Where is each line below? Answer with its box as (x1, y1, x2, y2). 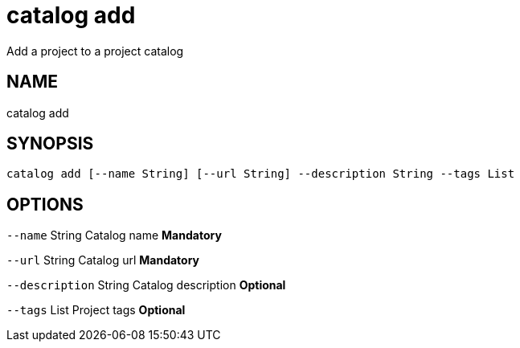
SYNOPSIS (6, 133, 94, 154)
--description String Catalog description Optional (6, 278, 286, 293)
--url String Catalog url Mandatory (6, 253, 200, 268)
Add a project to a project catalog (6, 43, 184, 58)
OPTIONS (6, 194, 84, 215)
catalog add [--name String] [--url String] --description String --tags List (6, 167, 515, 181)
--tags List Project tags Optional (6, 303, 186, 317)
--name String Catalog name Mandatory (6, 228, 222, 243)
